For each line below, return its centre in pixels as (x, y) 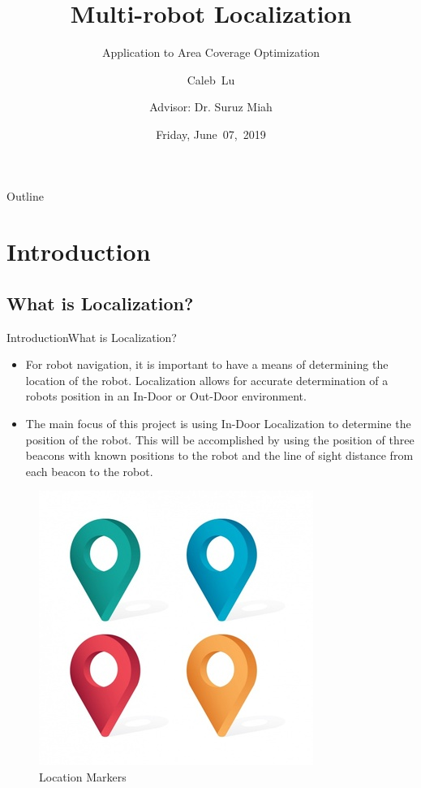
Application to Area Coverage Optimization (211, 52)
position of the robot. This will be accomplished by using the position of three (220, 439)
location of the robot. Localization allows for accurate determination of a (207, 380)
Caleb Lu (211, 79)
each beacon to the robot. (89, 471)
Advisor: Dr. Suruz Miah (211, 107)
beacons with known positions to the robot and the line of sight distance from (219, 455)
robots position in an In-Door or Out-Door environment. (166, 396)
